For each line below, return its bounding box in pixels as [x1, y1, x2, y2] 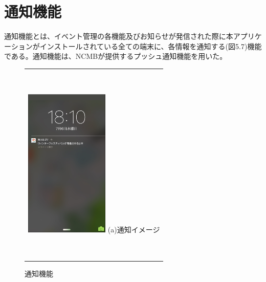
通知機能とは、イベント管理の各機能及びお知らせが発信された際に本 [4, 31, 233, 41]
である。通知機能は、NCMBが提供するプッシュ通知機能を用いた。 [4, 51, 227, 61]
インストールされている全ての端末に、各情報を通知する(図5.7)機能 [39, 40, 262, 51]
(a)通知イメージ [107, 224, 160, 235]
